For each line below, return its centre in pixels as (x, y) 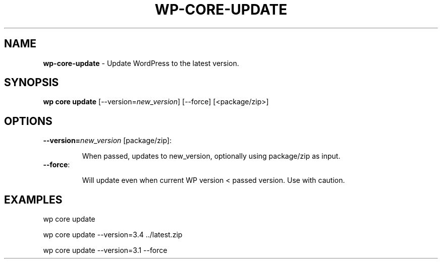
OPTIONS (28, 121)
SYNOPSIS (32, 83)
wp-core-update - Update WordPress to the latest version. (141, 63)
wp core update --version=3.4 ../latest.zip (113, 235)
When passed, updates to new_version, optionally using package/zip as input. (211, 156)
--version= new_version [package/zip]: (107, 141)
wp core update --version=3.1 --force (105, 250)
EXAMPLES (33, 200)
